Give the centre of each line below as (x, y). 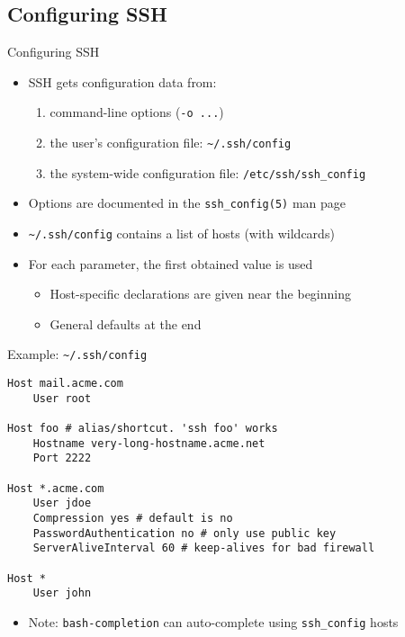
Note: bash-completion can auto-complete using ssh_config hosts (213, 621)
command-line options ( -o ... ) (137, 112)
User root (62, 398)
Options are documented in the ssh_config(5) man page (187, 203)
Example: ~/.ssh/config (77, 354)
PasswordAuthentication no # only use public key (184, 533)
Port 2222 (62, 458)
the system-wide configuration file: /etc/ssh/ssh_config (208, 172)
